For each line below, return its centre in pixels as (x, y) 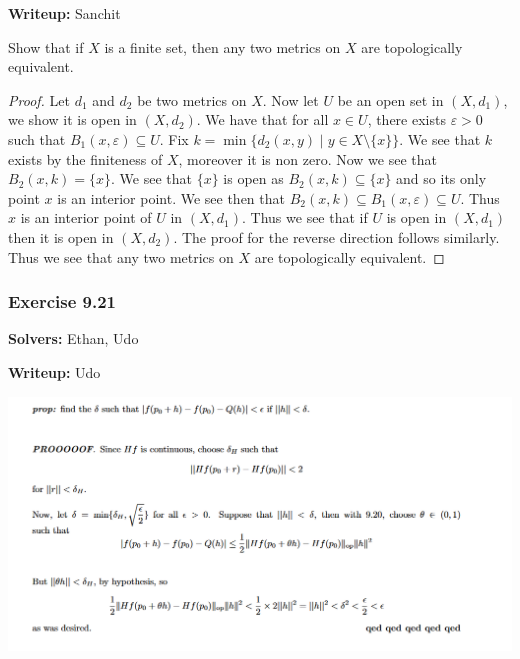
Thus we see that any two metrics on (121, 256)
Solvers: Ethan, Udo (73, 338)
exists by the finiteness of (85, 158)
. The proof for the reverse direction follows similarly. (336, 236)
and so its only (441, 178)
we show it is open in (72, 119)
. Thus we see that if (305, 217)
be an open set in (390, 99)
